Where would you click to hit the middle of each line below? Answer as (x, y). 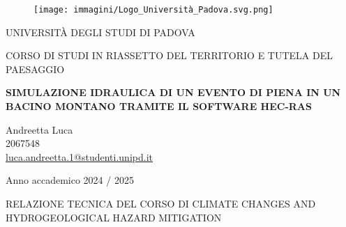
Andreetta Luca (39, 129)
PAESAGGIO (35, 69)
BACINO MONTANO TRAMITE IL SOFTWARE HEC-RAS (159, 106)
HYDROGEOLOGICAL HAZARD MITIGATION (114, 217)
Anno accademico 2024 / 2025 (70, 180)
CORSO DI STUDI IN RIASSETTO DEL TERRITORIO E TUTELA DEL (169, 55)
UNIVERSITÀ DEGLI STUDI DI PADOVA (100, 32)
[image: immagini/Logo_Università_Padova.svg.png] (153, 10)
